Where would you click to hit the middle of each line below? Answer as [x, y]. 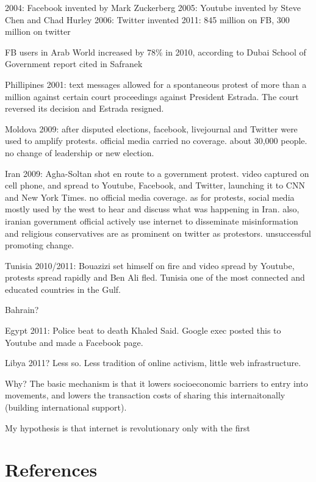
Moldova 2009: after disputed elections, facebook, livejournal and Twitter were [151, 128]
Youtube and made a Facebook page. [74, 342]
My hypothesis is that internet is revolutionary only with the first [127, 427]
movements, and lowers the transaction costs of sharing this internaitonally [145, 395]
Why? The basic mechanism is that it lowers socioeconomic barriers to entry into [156, 383]
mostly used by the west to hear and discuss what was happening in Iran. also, [152, 209]
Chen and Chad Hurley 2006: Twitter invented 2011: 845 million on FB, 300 [147, 19]
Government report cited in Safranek [74, 64]
